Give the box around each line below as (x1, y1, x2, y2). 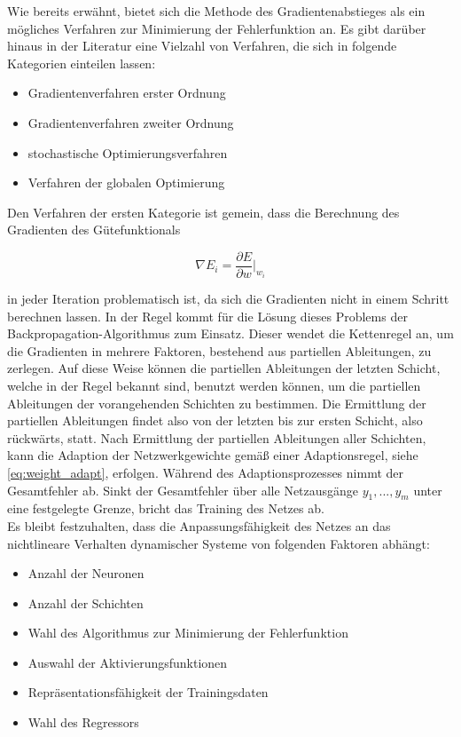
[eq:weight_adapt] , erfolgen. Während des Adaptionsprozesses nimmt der (7, 463, 403, 481)
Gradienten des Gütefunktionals (7, 220, 181, 239)
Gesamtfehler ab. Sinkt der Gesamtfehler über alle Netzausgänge (7, 480, 359, 499)
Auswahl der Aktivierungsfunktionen (27, 653, 228, 671)
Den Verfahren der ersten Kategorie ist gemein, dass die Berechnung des (7, 202, 400, 221)
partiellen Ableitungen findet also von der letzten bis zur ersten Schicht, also (7, 411, 423, 430)
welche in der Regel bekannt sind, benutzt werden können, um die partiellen (7, 376, 421, 394)
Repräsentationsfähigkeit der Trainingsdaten (27, 683, 269, 701)
